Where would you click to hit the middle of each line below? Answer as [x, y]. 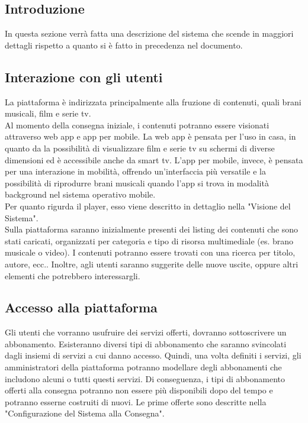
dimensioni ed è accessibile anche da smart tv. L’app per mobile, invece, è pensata [154, 159]
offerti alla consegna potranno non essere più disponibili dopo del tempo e [139, 390]
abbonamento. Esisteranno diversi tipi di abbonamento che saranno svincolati [146, 343]
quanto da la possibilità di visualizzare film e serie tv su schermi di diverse [140, 148]
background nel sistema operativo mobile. [80, 194]
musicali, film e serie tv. [48, 113]
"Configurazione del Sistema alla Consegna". [85, 413]
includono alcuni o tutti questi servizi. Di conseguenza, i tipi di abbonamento [145, 378]
